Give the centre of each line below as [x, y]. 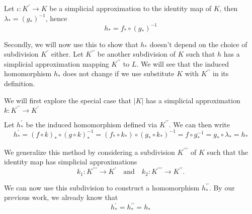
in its [221, 73]
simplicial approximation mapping [57, 63]
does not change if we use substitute [119, 73]
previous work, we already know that [61, 197]
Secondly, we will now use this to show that [71, 44]
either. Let [67, 54]
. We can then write [199, 124]
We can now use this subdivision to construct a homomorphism [102, 187]
